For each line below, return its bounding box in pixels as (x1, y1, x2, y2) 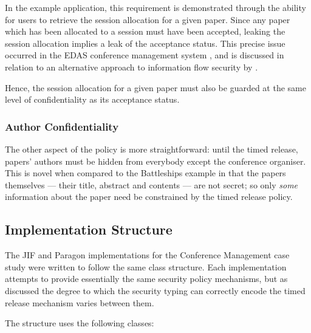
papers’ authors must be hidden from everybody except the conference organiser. (5, 154, 306, 167)
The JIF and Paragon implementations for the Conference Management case (5, 249, 290, 261)
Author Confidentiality (5, 118, 119, 134)
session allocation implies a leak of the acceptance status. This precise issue (5, 36, 285, 49)
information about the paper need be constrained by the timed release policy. (5, 190, 293, 203)
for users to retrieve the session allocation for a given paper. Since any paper (5, 13, 290, 26)
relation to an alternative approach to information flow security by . (5, 60, 258, 73)
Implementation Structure (5, 220, 173, 239)
